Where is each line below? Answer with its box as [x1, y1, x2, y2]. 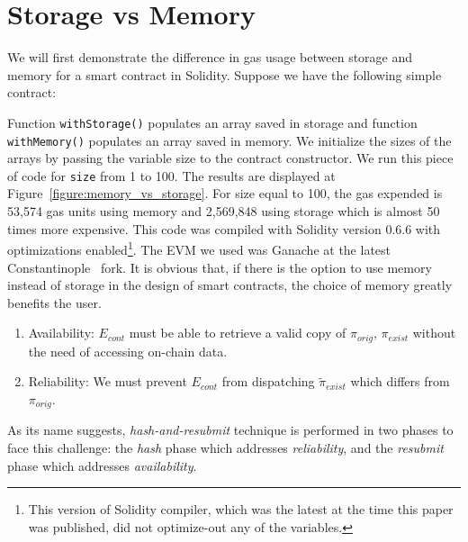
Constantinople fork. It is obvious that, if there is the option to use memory [7, 257, 432, 276]
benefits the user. [7, 293, 102, 312]
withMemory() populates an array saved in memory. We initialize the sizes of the [7, 131, 452, 149]
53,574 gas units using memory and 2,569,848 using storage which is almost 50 [7, 202, 440, 221]
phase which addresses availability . [7, 456, 197, 474]
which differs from [350, 372, 450, 391]
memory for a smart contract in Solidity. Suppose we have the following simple [7, 65, 442, 84]
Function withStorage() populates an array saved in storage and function [7, 113, 418, 131]
